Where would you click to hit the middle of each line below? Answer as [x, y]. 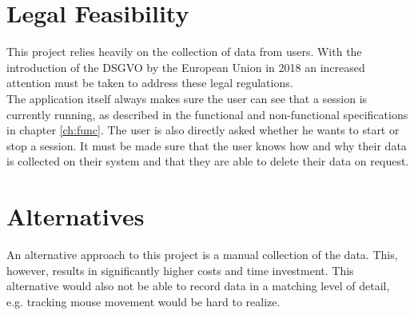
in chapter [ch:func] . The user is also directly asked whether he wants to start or [203, 130]
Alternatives [76, 216]
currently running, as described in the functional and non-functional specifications [207, 114]
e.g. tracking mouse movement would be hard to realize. [143, 301]
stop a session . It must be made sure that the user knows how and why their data [207, 145]
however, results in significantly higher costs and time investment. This [180, 270]
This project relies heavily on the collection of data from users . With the [184, 52]
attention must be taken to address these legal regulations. [150, 83]
